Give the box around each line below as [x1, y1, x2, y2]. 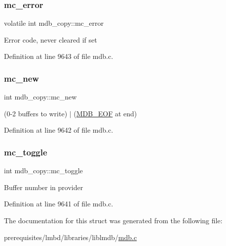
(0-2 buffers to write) [4, 108, 68, 118]
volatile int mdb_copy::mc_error [4, 18, 104, 28]
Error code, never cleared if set [4, 34, 97, 45]
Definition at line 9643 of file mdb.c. [4, 51, 113, 61]
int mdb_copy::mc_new [4, 92, 77, 102]
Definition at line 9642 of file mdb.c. [4, 125, 113, 135]
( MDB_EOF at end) [74, 108, 137, 118]
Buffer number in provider [4, 182, 83, 192]
